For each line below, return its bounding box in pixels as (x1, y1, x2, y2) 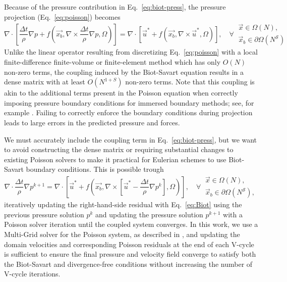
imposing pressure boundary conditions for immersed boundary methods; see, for (4, 97, 254, 108)
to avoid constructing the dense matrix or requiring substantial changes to (4, 144, 234, 155)
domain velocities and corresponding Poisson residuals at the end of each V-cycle (4, 239, 254, 249)
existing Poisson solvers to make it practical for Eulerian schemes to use (4, 154, 226, 164)
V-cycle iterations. (4, 268, 61, 279)
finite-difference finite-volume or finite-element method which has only (4, 57, 221, 67)
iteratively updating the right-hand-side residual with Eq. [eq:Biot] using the (4, 199, 242, 210)
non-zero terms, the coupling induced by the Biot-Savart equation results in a (4, 66, 244, 77)
